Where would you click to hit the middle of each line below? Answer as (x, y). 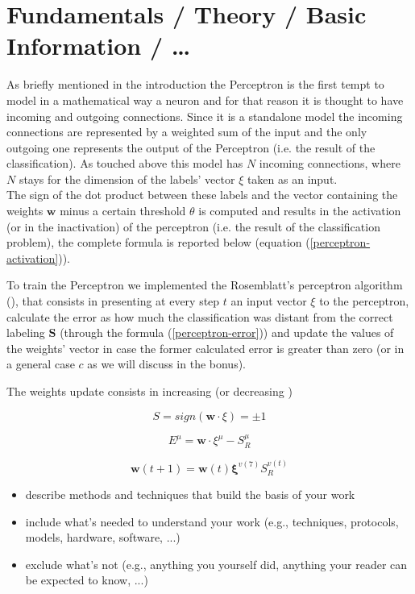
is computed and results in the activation (300, 211)
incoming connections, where (330, 163)
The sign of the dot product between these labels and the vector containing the (202, 195)
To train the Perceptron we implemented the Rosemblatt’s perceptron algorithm (205, 285)
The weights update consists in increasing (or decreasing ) (149, 391)
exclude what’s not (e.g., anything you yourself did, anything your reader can (216, 564)
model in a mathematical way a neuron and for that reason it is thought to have (205, 100)
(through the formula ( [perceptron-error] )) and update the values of (227, 332)
